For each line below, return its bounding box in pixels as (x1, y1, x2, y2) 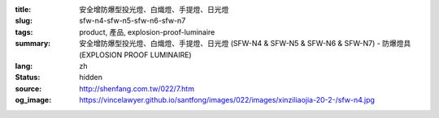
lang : (15, 61, 33, 70)
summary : (15, 39, 51, 48)
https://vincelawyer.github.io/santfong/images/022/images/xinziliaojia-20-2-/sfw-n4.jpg (79, 95, 376, 105)
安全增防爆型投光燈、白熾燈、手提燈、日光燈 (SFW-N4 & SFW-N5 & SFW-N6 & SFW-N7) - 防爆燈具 (79, 39, 411, 48)
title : (15, 5, 32, 14)
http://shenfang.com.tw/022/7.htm (79, 83, 195, 93)
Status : (15, 73, 41, 82)
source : (15, 83, 42, 93)
